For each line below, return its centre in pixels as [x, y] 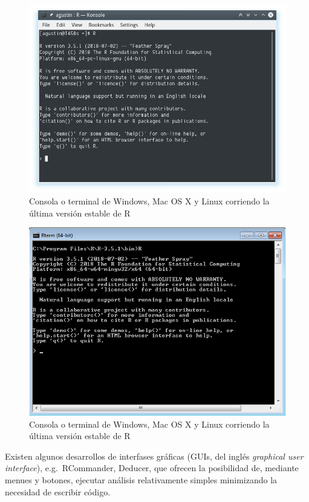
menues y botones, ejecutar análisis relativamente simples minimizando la [141, 480]
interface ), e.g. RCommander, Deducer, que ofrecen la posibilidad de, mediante [152, 468]
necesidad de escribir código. [58, 491]
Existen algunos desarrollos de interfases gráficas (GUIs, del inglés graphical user [154, 456]
